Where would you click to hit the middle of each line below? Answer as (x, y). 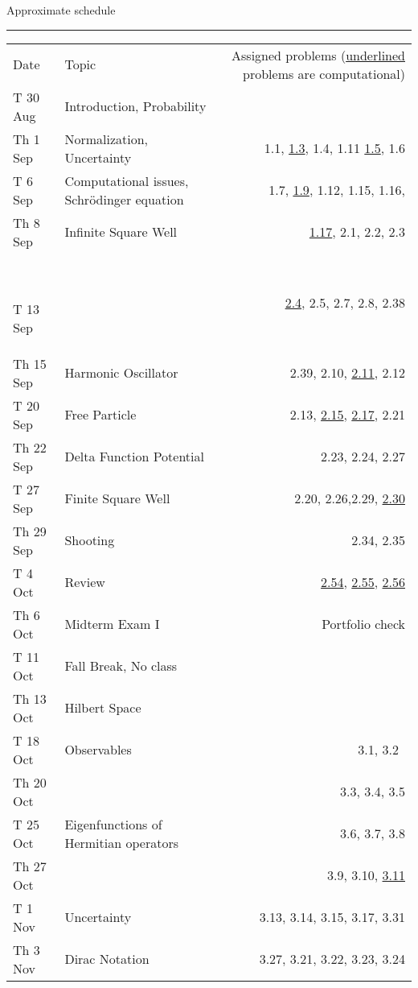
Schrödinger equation (124, 199)
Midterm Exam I (112, 624)
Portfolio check (363, 624)
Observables (98, 750)
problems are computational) (324, 73)
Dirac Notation (107, 959)
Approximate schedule (61, 10)
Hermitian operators (121, 842)
